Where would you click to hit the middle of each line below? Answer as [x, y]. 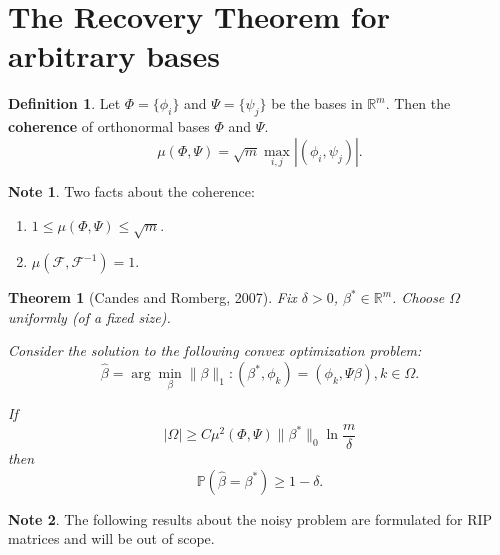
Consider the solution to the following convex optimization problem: [215, 350]
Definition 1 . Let [64, 103]
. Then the [418, 103]
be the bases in [317, 103]
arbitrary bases [114, 55]
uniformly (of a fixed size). [89, 316]
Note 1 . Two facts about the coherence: [131, 190]
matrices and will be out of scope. [111, 538]
